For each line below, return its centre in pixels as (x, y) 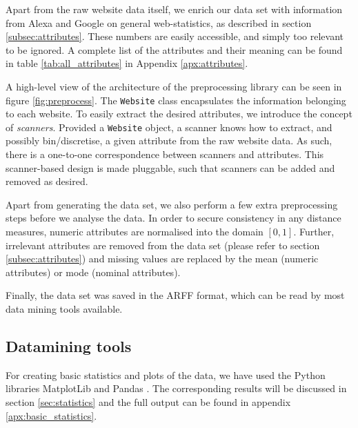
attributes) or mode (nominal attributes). (93, 272)
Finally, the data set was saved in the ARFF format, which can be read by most (175, 295)
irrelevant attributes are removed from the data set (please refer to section (163, 245)
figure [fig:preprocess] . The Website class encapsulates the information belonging (176, 100)
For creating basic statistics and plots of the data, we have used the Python (166, 374)
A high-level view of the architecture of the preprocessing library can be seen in (174, 86)
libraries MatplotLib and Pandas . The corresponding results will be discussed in (176, 388)
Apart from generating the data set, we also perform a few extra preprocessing (172, 204)
